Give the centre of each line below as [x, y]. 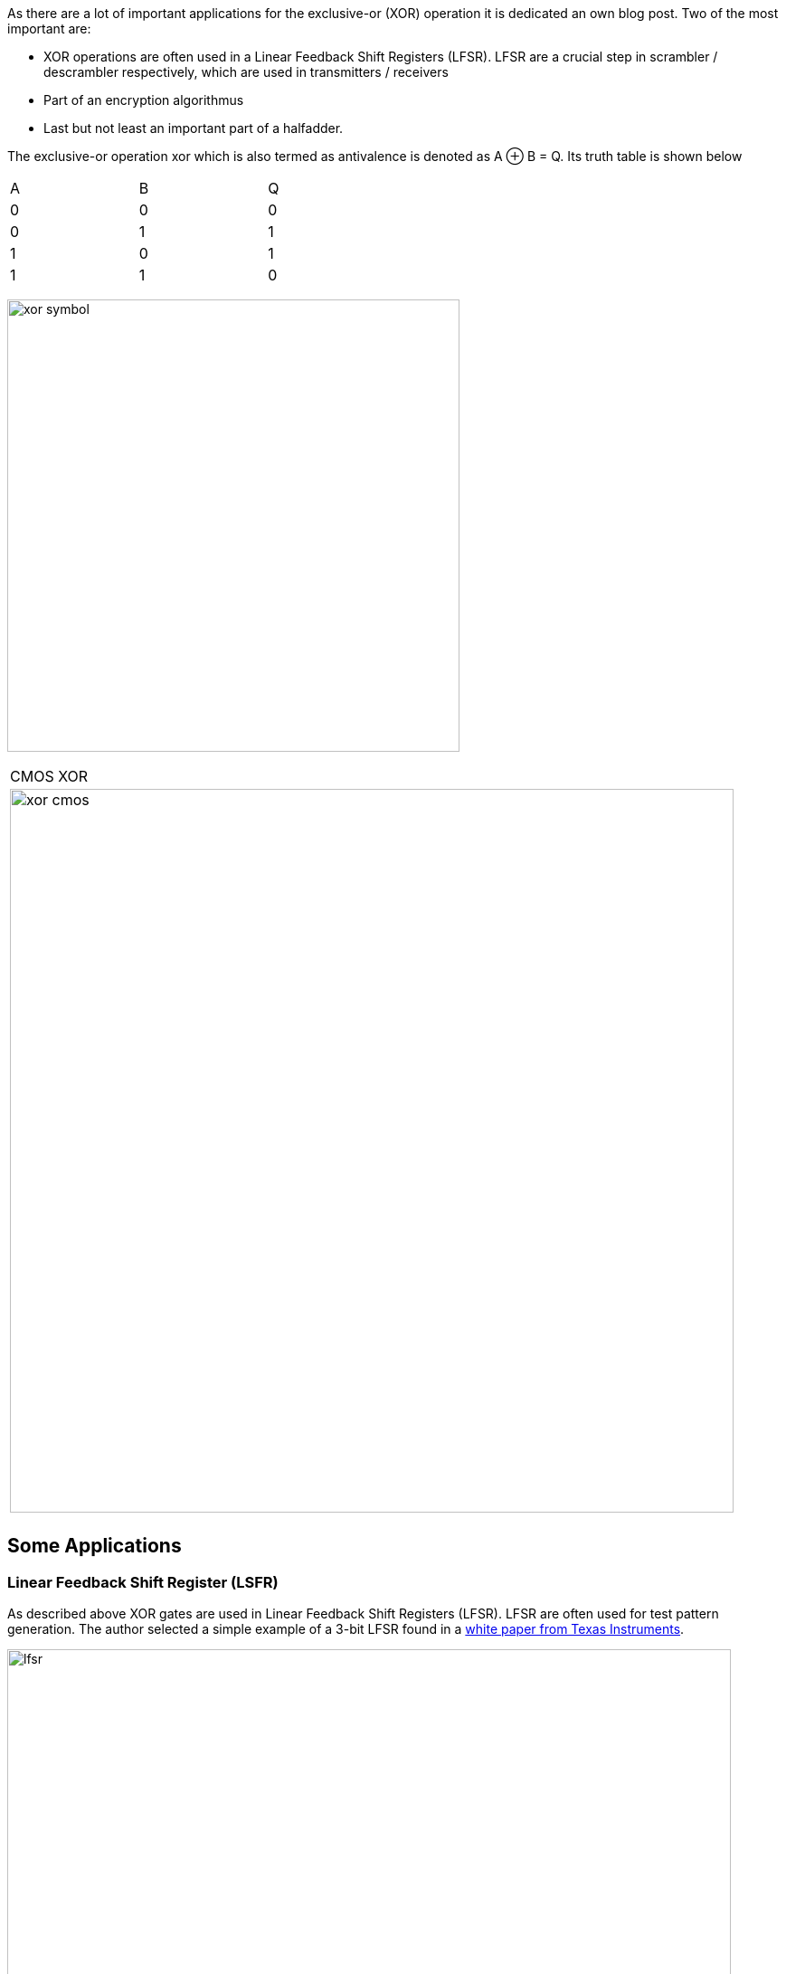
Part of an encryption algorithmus [144, 100]
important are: [49, 28]
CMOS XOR [49, 776]
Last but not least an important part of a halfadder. [194, 128]
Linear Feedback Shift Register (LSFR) [143, 1582]
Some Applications [95, 1546]
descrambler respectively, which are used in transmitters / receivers [246, 72]
